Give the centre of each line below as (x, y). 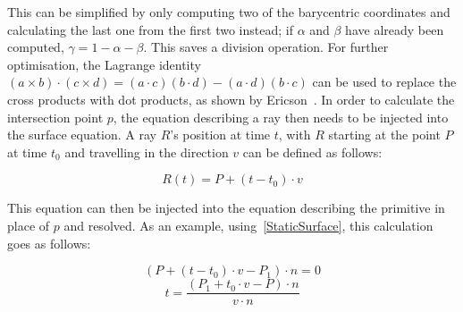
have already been (395, 29)
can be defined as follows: (312, 152)
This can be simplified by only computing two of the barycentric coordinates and (229, 12)
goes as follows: (49, 243)
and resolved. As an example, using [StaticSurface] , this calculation (248, 225)
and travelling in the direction (147, 152)
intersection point (55, 117)
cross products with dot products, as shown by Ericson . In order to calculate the (231, 99)
